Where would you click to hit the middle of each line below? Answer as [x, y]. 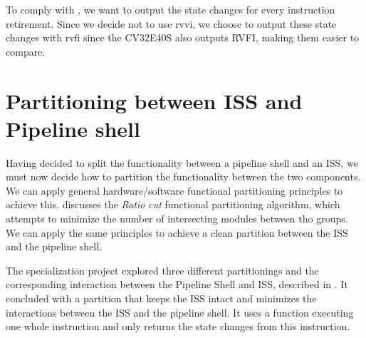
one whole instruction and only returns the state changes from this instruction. [178, 326]
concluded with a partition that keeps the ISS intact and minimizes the [161, 298]
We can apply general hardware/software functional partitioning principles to [174, 190]
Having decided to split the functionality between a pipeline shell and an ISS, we [182, 162]
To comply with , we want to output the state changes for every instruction [171, 9]
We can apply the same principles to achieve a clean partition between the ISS [177, 232]
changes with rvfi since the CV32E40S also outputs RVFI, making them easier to [183, 37]
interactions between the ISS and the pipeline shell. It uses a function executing [180, 312]
